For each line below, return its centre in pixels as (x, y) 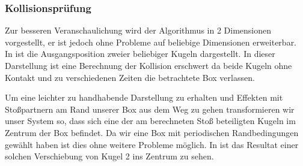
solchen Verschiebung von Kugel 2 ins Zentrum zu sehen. (109, 156)
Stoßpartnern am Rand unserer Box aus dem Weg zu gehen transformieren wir (150, 109)
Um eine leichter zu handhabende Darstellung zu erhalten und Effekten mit (144, 97)
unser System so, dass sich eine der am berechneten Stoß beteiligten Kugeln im (150, 121)
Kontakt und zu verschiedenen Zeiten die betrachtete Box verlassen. (130, 77)
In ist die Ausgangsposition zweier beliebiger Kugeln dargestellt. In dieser (140, 54)
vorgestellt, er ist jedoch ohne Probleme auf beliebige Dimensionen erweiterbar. (151, 42)
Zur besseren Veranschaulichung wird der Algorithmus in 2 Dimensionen (138, 30)
